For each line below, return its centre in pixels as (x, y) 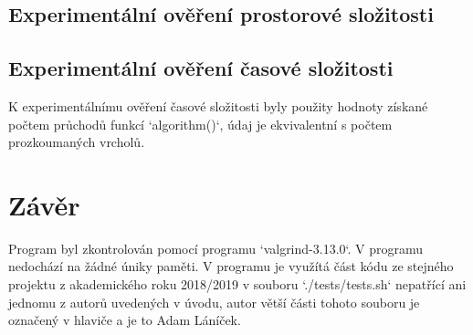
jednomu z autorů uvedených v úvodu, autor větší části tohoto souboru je (214, 302)
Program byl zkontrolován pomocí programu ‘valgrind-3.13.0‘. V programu (216, 248)
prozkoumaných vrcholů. (77, 142)
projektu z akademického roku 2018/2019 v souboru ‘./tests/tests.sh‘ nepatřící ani (237, 284)
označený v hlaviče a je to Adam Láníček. (125, 320)
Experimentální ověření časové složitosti (201, 68)
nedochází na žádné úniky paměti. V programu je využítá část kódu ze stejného (231, 266)
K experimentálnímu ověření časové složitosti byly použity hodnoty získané (218, 105)
